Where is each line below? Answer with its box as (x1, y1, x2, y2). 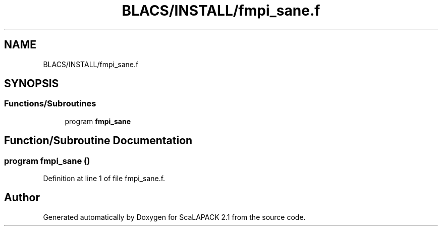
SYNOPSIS (4, 77, 59, 90)
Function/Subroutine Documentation (4, 134, 193, 147)
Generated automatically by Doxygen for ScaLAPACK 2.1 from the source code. (43, 212, 306, 221)
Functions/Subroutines (4, 98, 96, 109)
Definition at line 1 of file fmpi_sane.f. (43, 174, 165, 183)
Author (4, 191, 40, 204)
